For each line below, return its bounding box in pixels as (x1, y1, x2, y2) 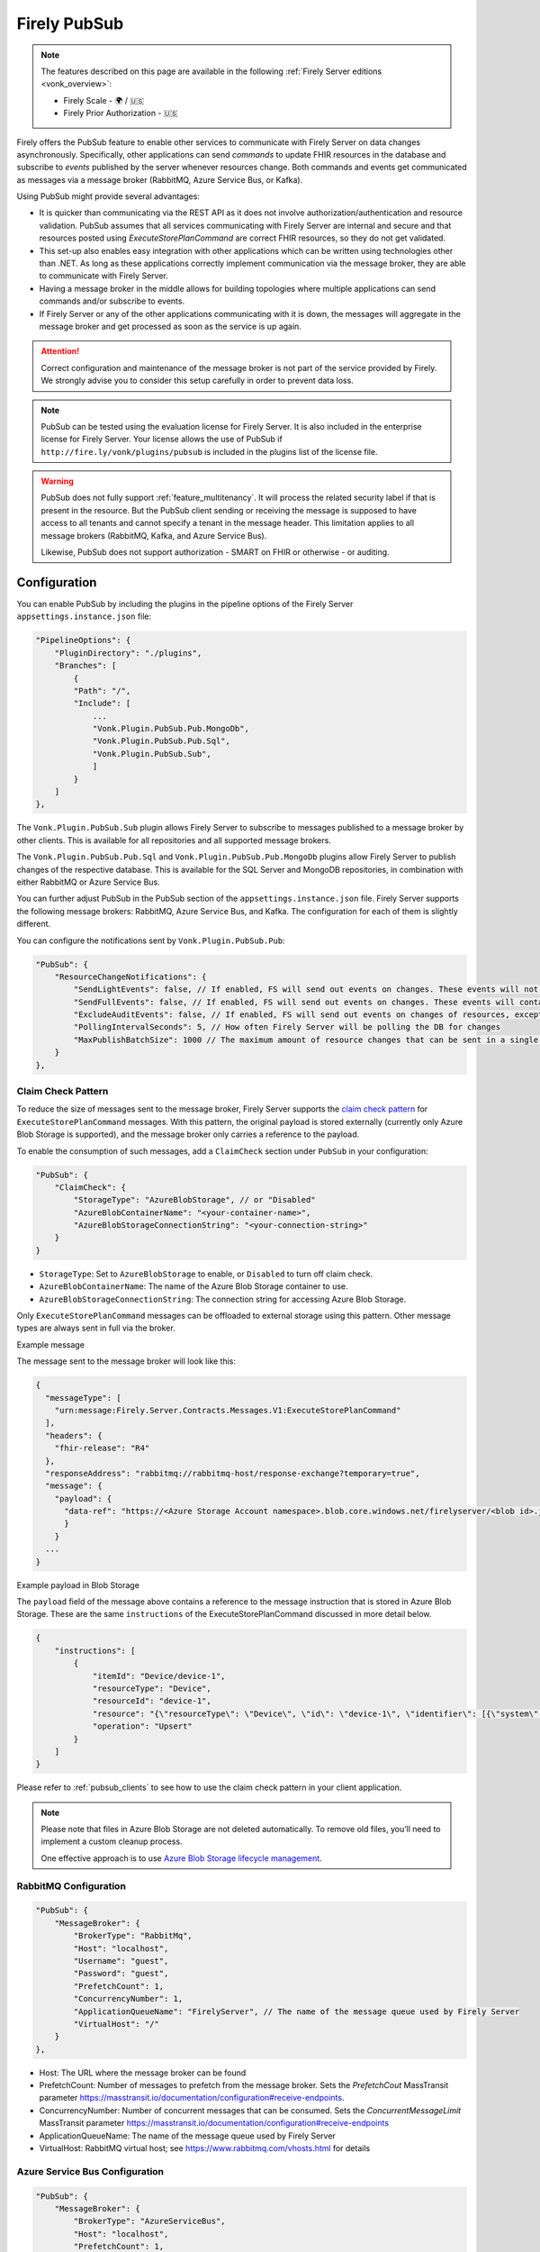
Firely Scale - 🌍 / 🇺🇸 (63, 95, 144, 105)
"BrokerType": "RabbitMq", (73, 1930, 193, 1941)
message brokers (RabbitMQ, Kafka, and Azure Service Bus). (40, 530, 267, 540)
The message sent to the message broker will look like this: (16, 1356, 237, 1367)
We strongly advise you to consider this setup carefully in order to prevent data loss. (40, 375, 355, 386)
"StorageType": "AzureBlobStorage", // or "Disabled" (73, 1194, 316, 1205)
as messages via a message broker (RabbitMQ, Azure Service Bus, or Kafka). (16, 174, 303, 185)
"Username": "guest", (73, 1956, 169, 1966)
